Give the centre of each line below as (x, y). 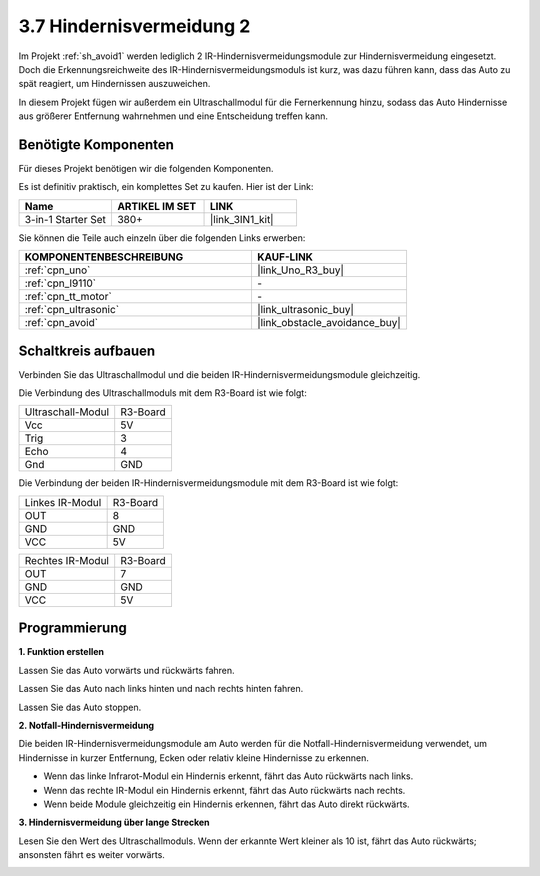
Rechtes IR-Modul (67, 560)
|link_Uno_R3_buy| (300, 270)
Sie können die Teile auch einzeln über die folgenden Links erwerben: (162, 237)
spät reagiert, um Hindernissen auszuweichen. (114, 84)
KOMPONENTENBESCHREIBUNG (104, 257)
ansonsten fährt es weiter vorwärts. (91, 855)
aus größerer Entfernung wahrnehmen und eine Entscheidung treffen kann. (173, 116)
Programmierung (72, 628)
